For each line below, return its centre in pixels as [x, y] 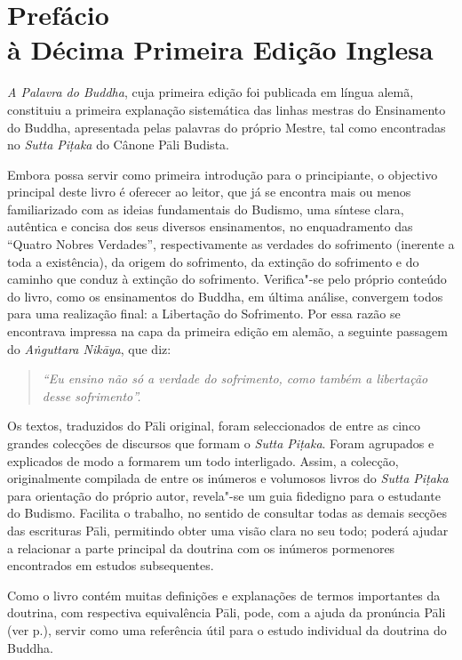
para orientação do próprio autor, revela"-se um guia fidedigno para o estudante [224, 495]
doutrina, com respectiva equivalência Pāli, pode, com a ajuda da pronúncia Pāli [227, 612]
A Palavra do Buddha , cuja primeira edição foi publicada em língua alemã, [211, 92]
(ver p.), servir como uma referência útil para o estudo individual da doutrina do [227, 629]
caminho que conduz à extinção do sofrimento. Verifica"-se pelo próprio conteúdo [227, 279]
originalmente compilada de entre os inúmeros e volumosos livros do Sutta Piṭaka [228, 478]
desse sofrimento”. [92, 395]
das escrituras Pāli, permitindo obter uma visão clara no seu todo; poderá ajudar [228, 530]
